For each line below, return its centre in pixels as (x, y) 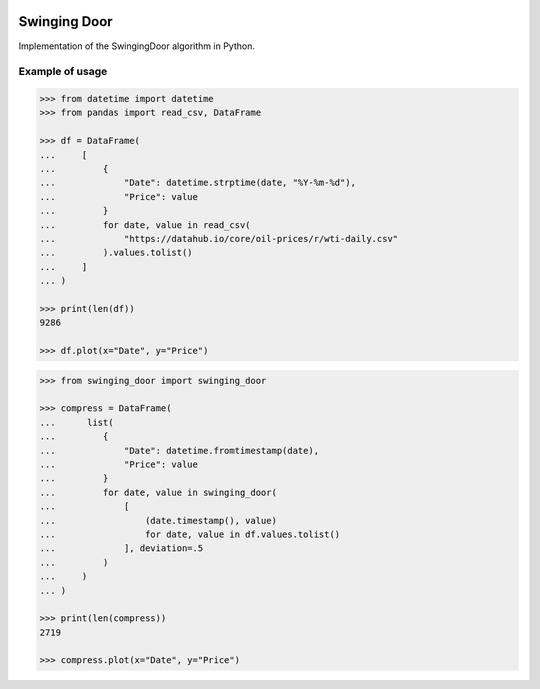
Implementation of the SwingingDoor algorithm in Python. (136, 46)
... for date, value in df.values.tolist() (190, 534)
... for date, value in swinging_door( (158, 492)
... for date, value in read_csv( (145, 224)
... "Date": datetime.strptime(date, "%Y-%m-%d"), (198, 183)
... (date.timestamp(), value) (158, 520)
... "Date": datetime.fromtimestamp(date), (179, 450)
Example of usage (63, 72)
